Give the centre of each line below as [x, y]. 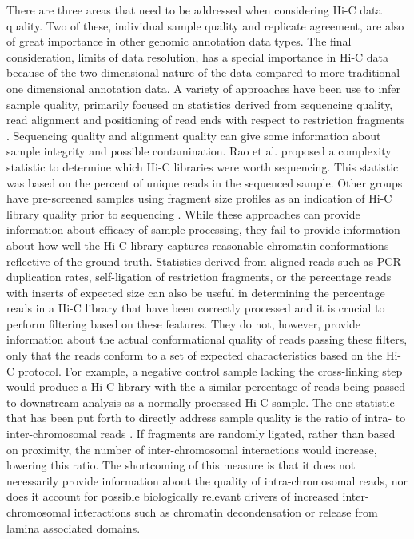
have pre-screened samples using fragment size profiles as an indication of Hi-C [199, 198]
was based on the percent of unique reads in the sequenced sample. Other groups [205, 182]
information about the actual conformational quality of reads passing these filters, [207, 339]
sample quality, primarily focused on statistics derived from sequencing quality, [200, 104]
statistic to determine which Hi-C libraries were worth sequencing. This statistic [203, 166]
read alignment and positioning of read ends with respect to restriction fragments [206, 120]
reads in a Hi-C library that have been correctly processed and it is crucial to [196, 308]
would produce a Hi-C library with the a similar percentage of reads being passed [206, 386]
